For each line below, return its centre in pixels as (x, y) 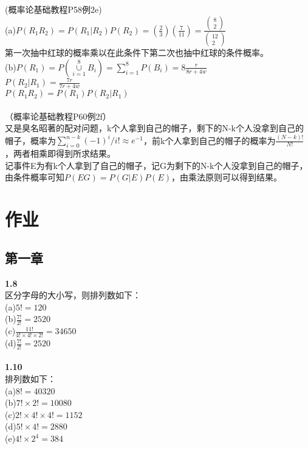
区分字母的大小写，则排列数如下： (73, 295)
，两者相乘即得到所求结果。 (60, 153)
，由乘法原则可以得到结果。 (227, 177)
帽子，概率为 (30, 140)
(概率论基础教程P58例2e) (53, 9)
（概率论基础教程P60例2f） (58, 116)
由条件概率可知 (35, 177)
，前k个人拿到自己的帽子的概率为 (210, 140)
